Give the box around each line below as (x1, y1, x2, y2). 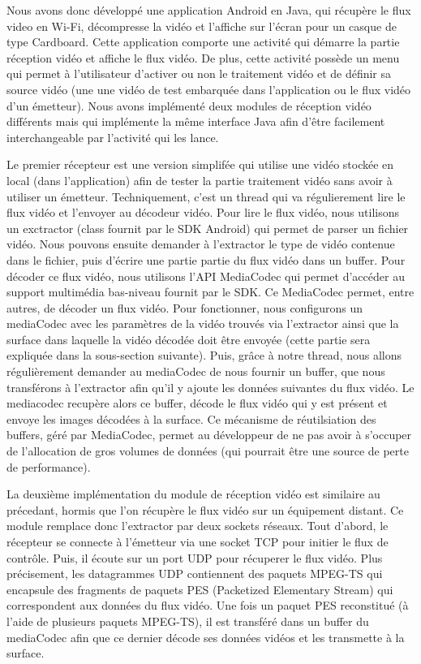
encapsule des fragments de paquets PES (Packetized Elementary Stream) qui (6, 580, 393, 597)
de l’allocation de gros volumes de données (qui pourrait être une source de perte (6, 442, 409, 459)
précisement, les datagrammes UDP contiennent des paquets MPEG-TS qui (6, 565, 383, 582)
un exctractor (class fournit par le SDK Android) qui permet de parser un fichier (6, 219, 409, 236)
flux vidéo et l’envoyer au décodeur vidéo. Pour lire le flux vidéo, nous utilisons (6, 204, 400, 221)
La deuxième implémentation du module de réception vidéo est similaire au (6, 485, 380, 502)
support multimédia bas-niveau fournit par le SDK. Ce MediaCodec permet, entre (6, 283, 415, 300)
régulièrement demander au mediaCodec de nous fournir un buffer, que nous (6, 363, 385, 380)
